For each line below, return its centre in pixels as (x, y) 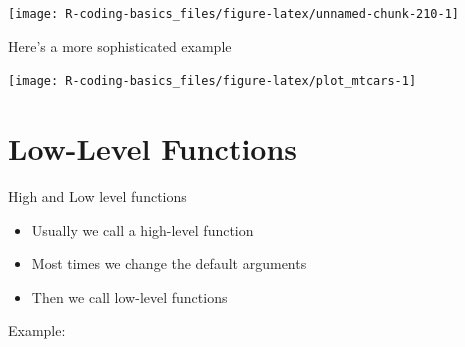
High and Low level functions (97, 196)
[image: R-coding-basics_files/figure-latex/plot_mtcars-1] (212, 81)
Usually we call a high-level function (142, 229)
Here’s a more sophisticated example (120, 45)
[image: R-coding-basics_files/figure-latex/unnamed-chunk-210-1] (234, 14)
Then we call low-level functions (129, 296)
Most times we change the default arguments (169, 263)
